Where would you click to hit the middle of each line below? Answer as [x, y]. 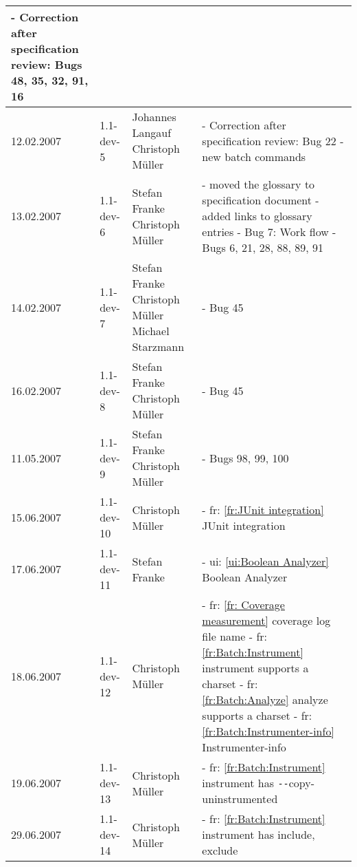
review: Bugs [47, 64]
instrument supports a [255, 668]
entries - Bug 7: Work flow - [269, 232]
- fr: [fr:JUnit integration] [263, 509]
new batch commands [254, 156]
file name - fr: [235, 636]
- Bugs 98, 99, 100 [245, 458]
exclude [220, 850]
